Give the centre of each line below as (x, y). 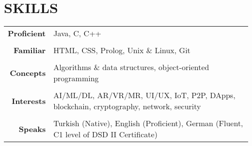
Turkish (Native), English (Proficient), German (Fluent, (148, 123)
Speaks (32, 129)
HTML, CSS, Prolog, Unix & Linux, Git (122, 50)
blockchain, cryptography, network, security (127, 106)
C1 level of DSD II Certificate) (105, 134)
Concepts (28, 73)
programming (76, 78)
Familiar (30, 50)
